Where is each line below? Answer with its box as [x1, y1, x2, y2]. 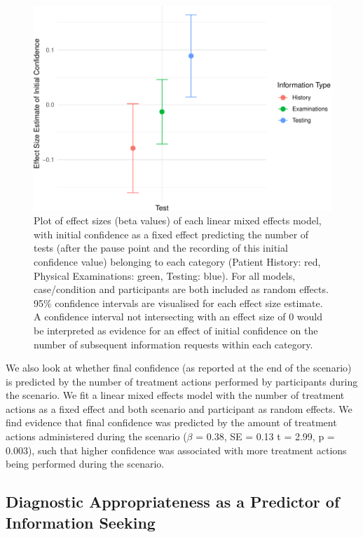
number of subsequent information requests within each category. [34, 337, 313, 351]
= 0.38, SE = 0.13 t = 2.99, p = [196, 429, 335, 444]
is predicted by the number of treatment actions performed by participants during [6, 374, 358, 388]
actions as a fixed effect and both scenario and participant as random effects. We [6, 401, 352, 416]
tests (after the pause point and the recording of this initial [34, 240, 288, 255]
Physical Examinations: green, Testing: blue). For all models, [34, 268, 296, 283]
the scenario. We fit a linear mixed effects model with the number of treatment [6, 388, 345, 402]
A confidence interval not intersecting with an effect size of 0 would [34, 309, 323, 324]
